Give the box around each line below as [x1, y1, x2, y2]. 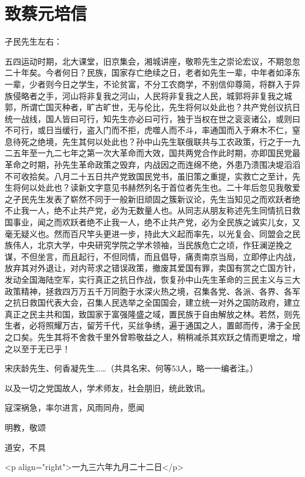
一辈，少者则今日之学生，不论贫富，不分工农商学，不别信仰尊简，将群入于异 [5, 77, 300, 90]
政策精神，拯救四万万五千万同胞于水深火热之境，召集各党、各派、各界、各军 [5, 285, 300, 297]
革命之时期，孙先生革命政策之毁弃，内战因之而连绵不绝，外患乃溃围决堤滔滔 [5, 158, 300, 171]
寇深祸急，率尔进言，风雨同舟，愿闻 [5, 401, 144, 414]
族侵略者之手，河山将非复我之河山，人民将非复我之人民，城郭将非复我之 [5, 89, 284, 102]
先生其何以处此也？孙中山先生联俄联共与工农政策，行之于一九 [62, 135, 300, 147]
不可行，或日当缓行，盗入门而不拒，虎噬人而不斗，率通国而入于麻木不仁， [5, 124, 292, 136]
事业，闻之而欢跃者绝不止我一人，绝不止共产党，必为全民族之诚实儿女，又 [12, 216, 300, 228]
